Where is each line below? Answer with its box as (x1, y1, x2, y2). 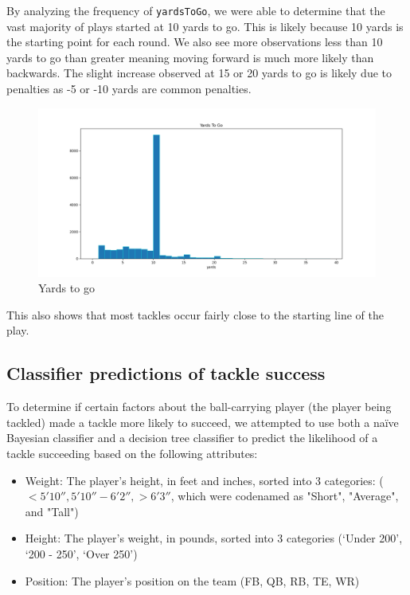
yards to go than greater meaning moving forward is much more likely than (6, 49, 374, 65)
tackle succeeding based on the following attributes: (6, 444, 258, 461)
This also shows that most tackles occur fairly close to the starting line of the (6, 306, 384, 323)
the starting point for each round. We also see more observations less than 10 (6, 33, 383, 50)
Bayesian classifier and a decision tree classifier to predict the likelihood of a (6, 429, 378, 446)
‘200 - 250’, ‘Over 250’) (25, 545, 138, 562)
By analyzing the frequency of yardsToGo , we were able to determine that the (6, 2, 385, 18)
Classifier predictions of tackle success (6, 361, 326, 386)
